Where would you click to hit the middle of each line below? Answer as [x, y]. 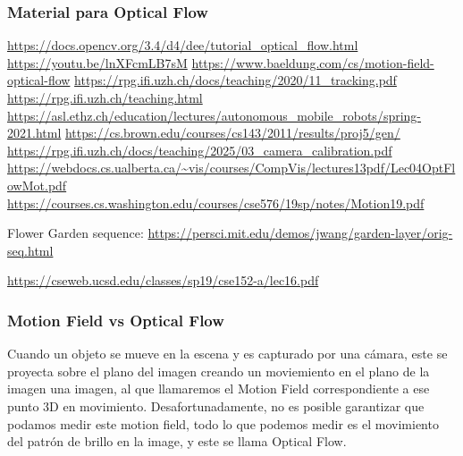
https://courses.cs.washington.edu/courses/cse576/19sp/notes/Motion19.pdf [216, 203]
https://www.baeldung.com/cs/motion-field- [313, 62]
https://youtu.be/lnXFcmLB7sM [97, 62]
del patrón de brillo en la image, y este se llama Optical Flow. [177, 441]
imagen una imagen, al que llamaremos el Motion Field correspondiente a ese [219, 388]
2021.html [34, 133]
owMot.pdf [37, 185]
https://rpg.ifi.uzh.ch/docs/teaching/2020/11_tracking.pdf [236, 80]
